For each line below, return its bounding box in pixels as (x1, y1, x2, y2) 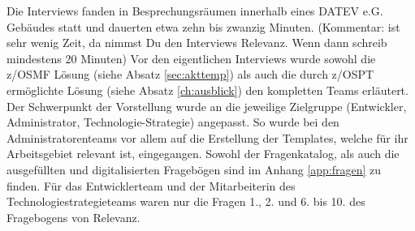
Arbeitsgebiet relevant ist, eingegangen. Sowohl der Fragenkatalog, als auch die (6, 145, 400, 162)
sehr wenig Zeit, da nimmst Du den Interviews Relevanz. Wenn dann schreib (6, 34, 387, 51)
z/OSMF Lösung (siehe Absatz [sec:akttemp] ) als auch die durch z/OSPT (6, 66, 374, 83)
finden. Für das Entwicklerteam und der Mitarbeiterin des (6, 177, 296, 194)
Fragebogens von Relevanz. (6, 208, 140, 225)
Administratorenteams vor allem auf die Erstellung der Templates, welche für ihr (6, 129, 409, 146)
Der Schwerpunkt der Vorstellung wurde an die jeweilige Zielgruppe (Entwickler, (6, 97, 407, 114)
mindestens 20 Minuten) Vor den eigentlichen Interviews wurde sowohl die (6, 49, 376, 66)
